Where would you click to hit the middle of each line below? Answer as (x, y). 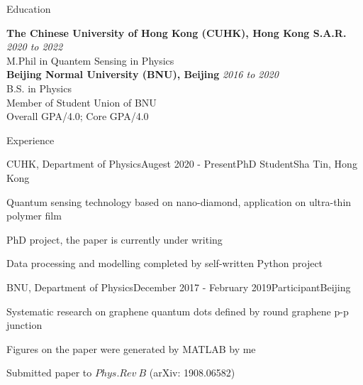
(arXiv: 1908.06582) (192, 373)
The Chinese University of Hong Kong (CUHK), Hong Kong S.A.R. (177, 32)
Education (29, 9)
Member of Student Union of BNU (82, 102)
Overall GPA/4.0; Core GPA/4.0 (78, 116)
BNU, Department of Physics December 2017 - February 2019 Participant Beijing (179, 287)
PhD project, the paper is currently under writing (115, 239)
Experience (30, 140)
